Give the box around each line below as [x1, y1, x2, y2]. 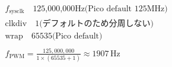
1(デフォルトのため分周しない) [35, 19, 154, 28]
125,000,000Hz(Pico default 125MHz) [33, 5, 168, 14]
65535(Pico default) [31, 31, 103, 40]
